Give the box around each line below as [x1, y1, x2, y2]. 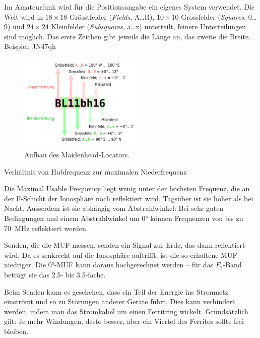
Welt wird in [4, 11, 43, 22]
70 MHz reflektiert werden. [4, 222, 88, 233]
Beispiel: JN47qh [4, 41, 56, 51]
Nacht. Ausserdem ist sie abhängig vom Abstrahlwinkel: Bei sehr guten [4, 203, 224, 213]
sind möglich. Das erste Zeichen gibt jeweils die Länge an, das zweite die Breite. [4, 31, 251, 41]
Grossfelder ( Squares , [181, 11, 246, 22]
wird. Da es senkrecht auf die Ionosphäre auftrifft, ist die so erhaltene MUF [4, 249, 237, 260]
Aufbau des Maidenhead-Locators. [24, 149, 130, 160]
